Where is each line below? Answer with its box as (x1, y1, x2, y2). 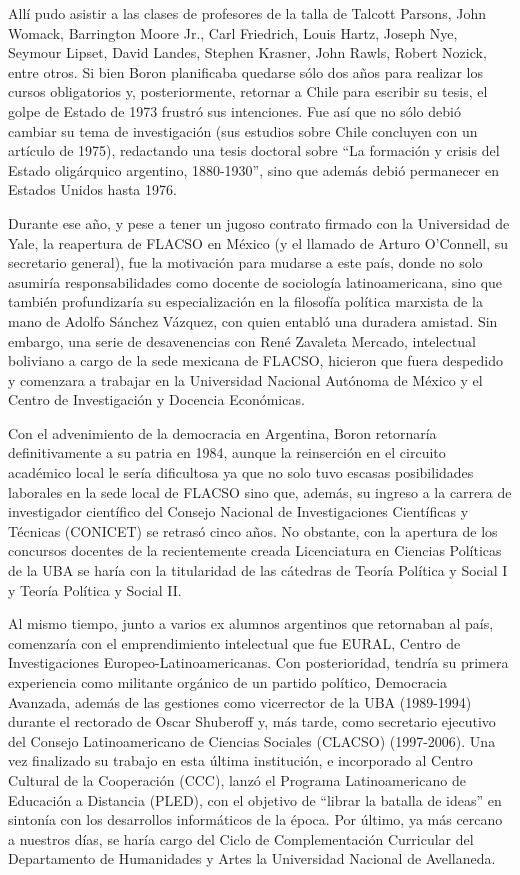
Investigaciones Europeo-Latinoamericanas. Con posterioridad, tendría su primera (8, 652, 509, 673)
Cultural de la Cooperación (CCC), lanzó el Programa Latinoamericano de (8, 769, 466, 790)
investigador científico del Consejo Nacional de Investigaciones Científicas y (8, 501, 469, 522)
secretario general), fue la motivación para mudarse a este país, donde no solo (8, 252, 483, 273)
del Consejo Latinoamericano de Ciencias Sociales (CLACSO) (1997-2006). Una (8, 730, 496, 751)
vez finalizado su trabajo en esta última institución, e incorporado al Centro (8, 750, 473, 771)
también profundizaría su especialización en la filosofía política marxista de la (8, 291, 483, 312)
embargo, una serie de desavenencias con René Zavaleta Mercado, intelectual (8, 330, 476, 351)
